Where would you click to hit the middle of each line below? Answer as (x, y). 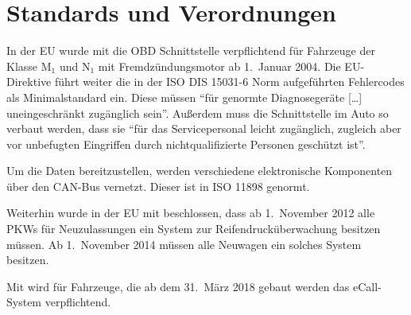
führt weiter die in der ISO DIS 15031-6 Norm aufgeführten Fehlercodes (229, 82)
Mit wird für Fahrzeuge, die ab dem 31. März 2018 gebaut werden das (178, 286)
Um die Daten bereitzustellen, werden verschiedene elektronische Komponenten (200, 171)
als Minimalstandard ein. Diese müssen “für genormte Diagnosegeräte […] (184, 97)
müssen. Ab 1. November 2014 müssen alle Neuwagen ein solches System (184, 244)
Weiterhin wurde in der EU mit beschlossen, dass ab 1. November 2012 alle (191, 213)
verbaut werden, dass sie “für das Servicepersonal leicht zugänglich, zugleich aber (204, 128)
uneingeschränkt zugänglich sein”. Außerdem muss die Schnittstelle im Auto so (198, 113)
